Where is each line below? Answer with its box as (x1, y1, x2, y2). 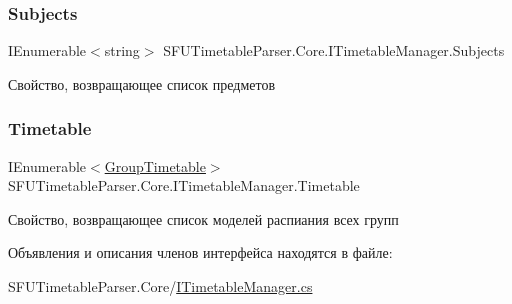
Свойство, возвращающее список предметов (8, 73, 276, 94)
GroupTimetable (104, 155, 206, 176)
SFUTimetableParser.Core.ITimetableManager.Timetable (8, 175, 360, 196)
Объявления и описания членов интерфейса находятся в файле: (8, 242, 393, 263)
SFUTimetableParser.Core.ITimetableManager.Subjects (163, 40, 505, 61)
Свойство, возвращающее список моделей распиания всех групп (8, 208, 399, 229)
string (104, 40, 140, 61)
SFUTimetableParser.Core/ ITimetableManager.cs (8, 276, 313, 296)
